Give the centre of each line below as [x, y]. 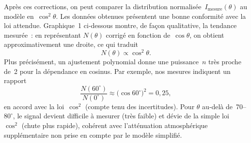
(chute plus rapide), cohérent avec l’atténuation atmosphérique [115, 125]
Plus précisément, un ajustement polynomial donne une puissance [101, 62]
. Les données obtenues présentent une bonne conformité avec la [151, 16]
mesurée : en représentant [42, 35]
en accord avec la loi [34, 106]
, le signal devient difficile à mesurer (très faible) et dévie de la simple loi [121, 116]
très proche [225, 62]
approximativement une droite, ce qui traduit [71, 44]
